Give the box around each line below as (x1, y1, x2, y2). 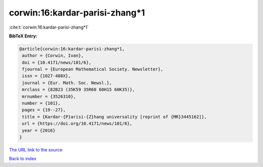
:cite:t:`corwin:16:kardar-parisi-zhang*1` (9, 24, 89, 30)
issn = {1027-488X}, (22, 73, 71, 79)
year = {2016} (22, 128, 56, 133)
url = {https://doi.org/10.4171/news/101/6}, (22, 121, 132, 126)
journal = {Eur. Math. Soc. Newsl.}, (22, 80, 112, 85)
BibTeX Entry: (9, 33, 38, 39)
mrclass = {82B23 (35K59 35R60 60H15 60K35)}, (22, 87, 135, 92)
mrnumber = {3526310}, (22, 94, 76, 99)
